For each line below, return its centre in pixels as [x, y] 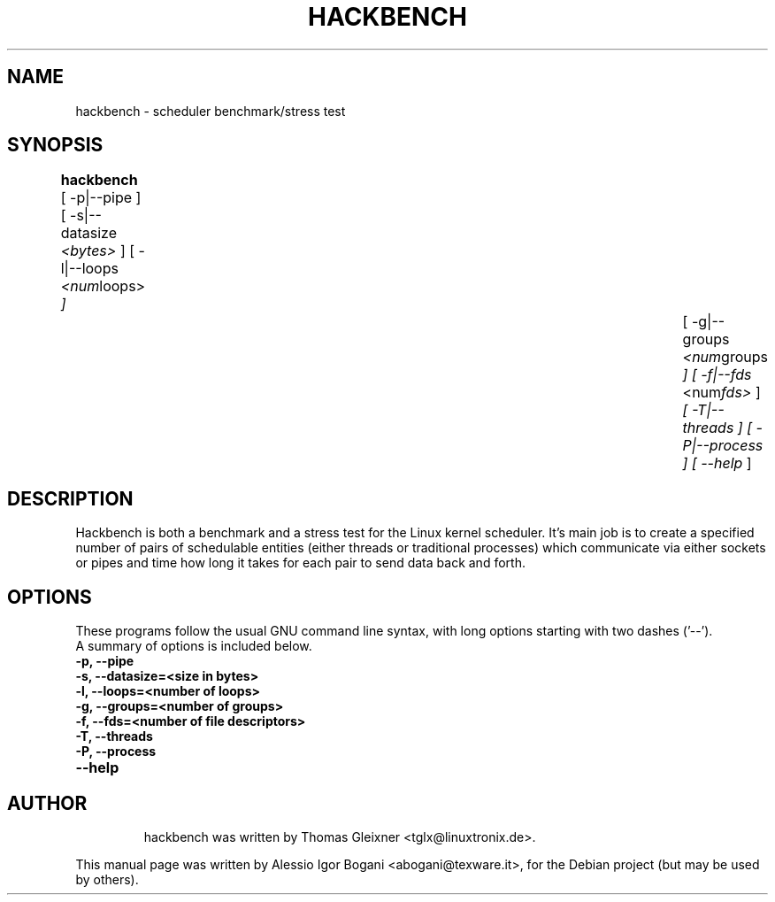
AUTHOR [47, 803]
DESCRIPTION [70, 498]
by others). [107, 879]
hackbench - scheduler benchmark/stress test [211, 111]
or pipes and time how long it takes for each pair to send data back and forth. [300, 563]
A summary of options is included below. [194, 646]
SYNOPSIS [55, 145]
